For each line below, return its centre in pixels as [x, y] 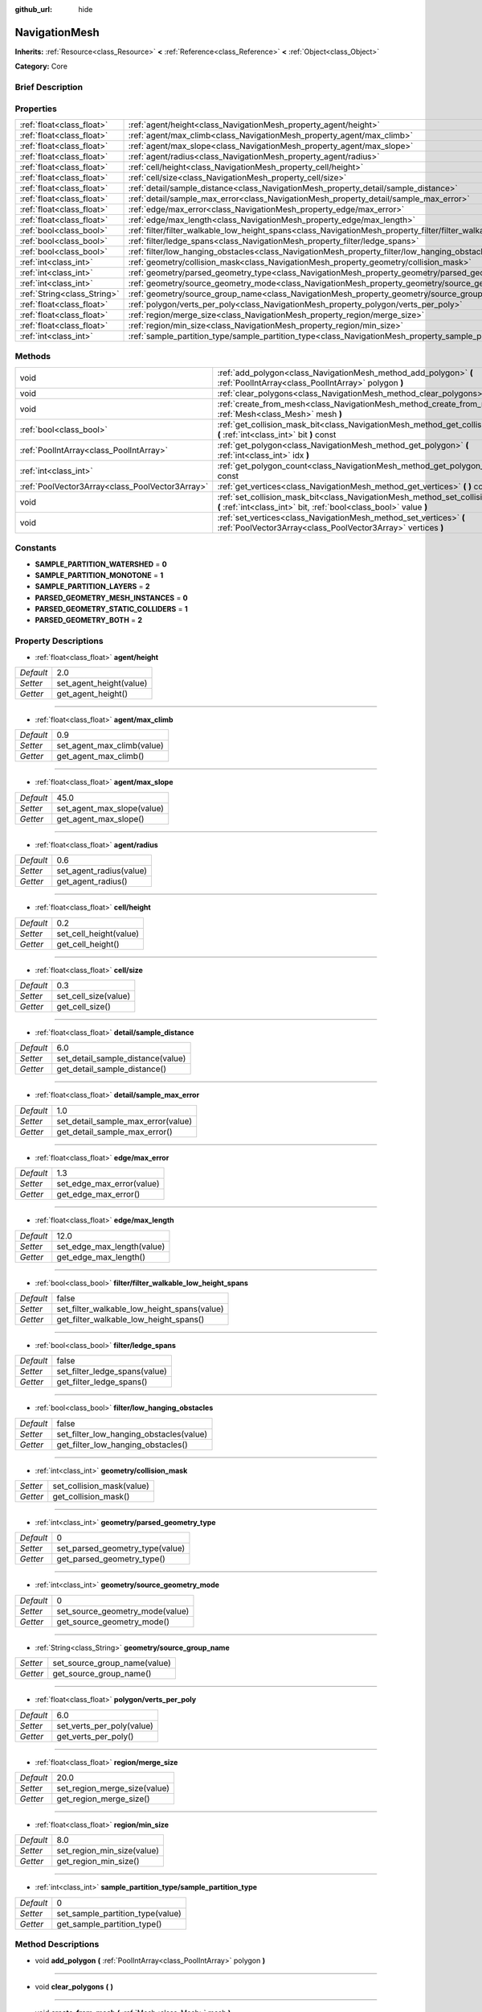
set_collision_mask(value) [101, 1486]
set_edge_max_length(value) [111, 1246]
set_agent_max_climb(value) [110, 746]
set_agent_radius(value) [102, 871]
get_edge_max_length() [101, 1257]
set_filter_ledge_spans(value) [112, 1371]
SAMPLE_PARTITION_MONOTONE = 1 [99, 575]
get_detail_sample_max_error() [114, 1132]
